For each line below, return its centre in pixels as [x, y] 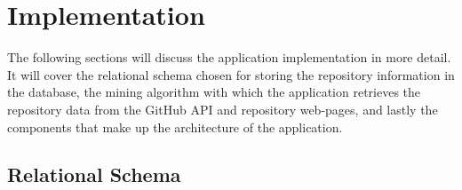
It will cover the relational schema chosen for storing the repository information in [231, 74]
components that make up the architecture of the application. [175, 127]
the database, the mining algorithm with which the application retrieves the [214, 92]
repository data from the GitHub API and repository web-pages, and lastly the [223, 109]
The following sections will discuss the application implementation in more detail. [229, 57]
